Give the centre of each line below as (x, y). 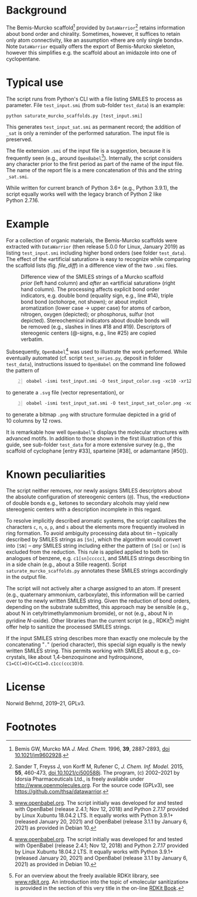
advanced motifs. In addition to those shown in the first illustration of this (94, 438)
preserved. (19, 139)
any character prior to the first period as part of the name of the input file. (95, 164)
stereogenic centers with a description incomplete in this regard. (84, 510)
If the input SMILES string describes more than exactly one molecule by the (97, 638)
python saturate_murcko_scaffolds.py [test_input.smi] (74, 116)
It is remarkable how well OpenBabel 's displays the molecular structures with (98, 432)
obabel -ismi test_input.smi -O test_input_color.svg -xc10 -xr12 (109, 381)
